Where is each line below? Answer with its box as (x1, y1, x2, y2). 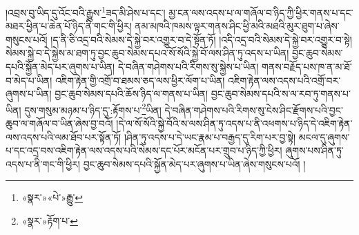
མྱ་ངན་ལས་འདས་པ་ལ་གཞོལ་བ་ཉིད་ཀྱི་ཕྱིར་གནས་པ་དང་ (168, 5, 353, 19)
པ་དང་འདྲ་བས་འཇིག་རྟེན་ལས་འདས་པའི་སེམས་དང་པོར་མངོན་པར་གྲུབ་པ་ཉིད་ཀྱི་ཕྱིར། (6, 143, 282, 158)
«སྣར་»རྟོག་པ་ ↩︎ (21, 214, 78, 228)
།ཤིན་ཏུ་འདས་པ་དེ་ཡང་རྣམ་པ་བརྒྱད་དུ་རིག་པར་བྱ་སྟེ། (124, 129, 296, 144)
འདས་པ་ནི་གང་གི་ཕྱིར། (6, 156, 80, 171)
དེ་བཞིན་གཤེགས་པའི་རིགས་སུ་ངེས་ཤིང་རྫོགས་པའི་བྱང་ (164, 102, 343, 117)
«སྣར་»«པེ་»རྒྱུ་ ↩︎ (21, 190, 84, 205)
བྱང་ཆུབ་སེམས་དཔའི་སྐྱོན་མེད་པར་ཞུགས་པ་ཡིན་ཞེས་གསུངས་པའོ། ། (83, 156, 306, 171)
